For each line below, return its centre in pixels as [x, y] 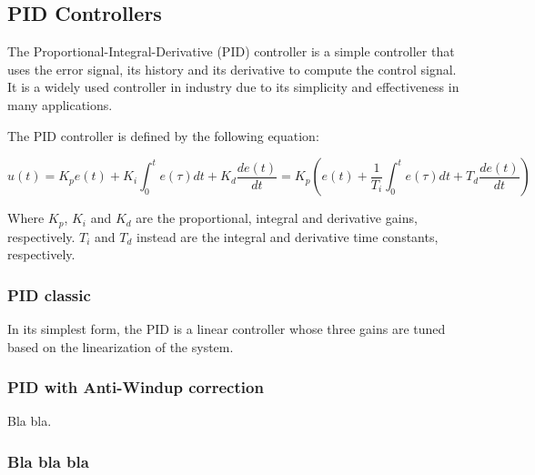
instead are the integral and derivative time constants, [288, 236]
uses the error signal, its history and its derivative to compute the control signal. [232, 69]
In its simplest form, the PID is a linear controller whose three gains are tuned [227, 329]
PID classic [49, 294]
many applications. [60, 104]
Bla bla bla [48, 461]
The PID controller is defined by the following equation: [163, 135]
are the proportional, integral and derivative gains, [277, 218]
